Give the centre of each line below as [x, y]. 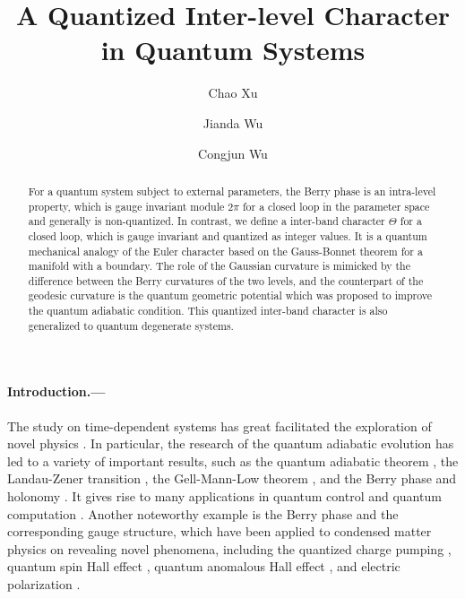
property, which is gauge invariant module [126, 206]
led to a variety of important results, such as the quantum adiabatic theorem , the [233, 460]
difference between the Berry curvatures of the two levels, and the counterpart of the [226, 280]
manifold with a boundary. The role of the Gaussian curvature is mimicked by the [219, 266]
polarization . [44, 584]
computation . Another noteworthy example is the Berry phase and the [203, 513]
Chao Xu [233, 93]
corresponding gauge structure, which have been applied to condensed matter [220, 531]
